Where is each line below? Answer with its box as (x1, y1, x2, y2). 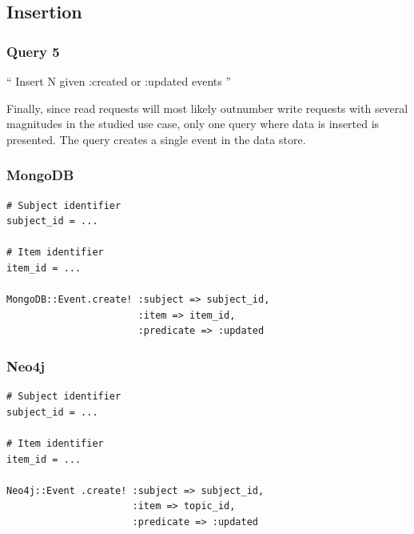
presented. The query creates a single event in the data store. (6, 130, 306, 147)
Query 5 (6, 41, 60, 61)
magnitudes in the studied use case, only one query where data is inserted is (6, 115, 380, 132)
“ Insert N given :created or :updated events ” (6, 73, 232, 89)
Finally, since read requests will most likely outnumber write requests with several (6, 99, 408, 116)
